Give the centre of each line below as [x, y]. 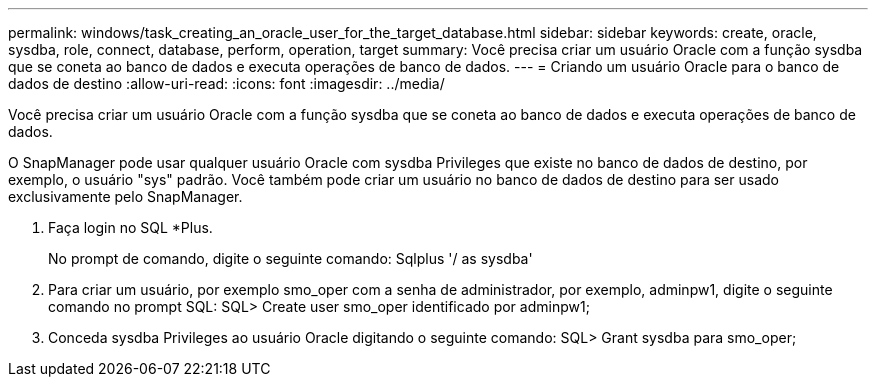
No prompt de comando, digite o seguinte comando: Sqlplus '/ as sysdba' [290, 258]
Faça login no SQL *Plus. [130, 227]
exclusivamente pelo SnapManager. [125, 196]
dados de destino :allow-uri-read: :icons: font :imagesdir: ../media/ [226, 83]
